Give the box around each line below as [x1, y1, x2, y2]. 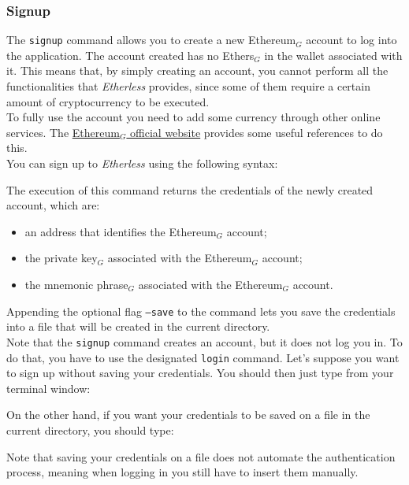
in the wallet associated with [264, 46, 403, 63]
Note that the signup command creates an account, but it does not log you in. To [6, 333, 403, 350]
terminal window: [6, 379, 91, 396]
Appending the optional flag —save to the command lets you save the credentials [6, 302, 396, 319]
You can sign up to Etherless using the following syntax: [6, 155, 278, 172]
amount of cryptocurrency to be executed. [6, 93, 210, 109]
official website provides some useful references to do [130, 124, 383, 140]
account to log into [306, 31, 397, 48]
